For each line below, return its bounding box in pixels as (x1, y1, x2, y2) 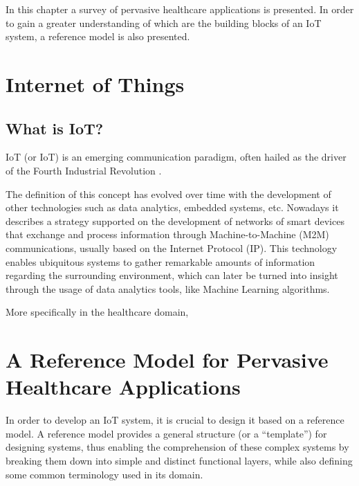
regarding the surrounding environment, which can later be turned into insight (6, 268, 338, 282)
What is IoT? (6, 117, 104, 138)
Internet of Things (6, 69, 185, 98)
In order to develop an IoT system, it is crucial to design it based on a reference (6, 413, 344, 427)
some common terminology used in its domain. (6, 467, 203, 481)
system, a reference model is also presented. (6, 29, 190, 44)
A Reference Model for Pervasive (6, 345, 329, 374)
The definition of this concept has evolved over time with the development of (6, 186, 331, 201)
